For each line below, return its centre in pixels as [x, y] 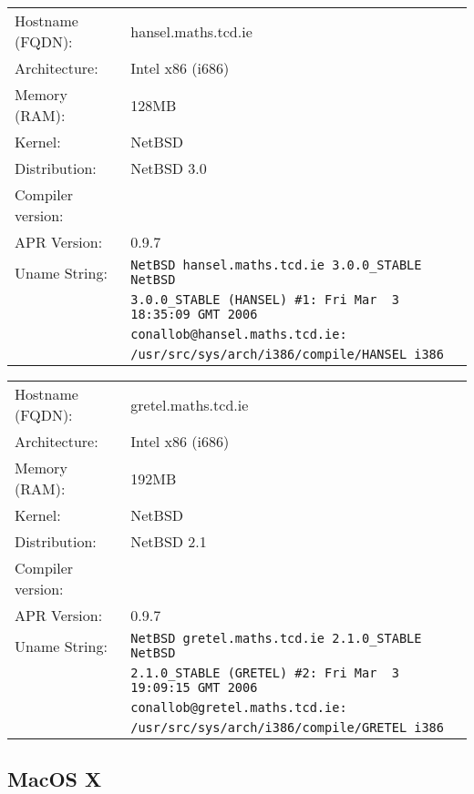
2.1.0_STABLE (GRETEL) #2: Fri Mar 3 [265, 673]
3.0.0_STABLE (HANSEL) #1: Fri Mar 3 [265, 300]
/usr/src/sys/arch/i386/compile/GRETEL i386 [287, 728]
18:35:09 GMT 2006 [194, 314]
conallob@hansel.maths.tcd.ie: [239, 334]
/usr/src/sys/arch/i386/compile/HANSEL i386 [287, 354]
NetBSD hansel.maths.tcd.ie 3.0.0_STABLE [276, 265]
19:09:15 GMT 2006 [194, 687]
